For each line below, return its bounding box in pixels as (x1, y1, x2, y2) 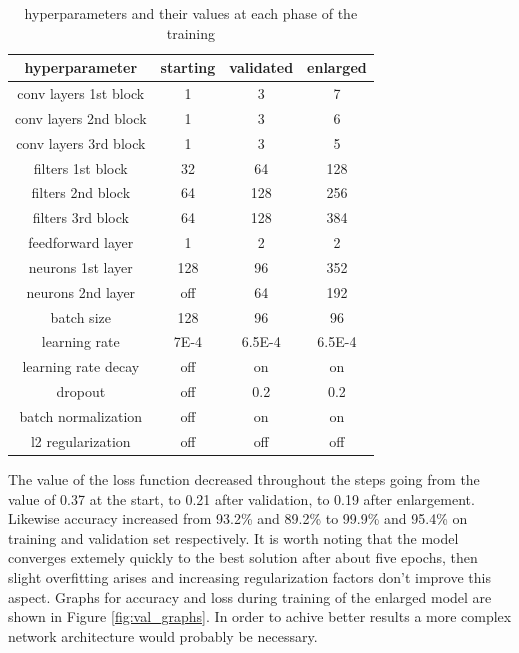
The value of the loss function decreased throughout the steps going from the (8, 468, 480, 489)
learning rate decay (22, 356, 140, 377)
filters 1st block (33, 157, 128, 178)
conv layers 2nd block (15, 107, 147, 128)
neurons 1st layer (28, 256, 133, 277)
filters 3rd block (32, 207, 129, 228)
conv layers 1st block (17, 83, 145, 104)
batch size (50, 306, 111, 327)
